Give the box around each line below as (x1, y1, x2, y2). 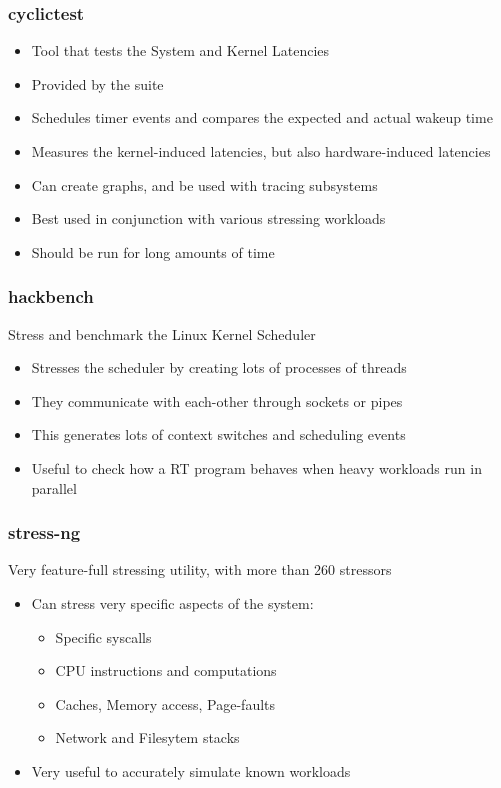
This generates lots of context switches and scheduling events (31, 424, 406, 445)
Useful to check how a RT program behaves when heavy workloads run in (31, 457, 482, 478)
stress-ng (8, 520, 81, 545)
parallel (31, 477, 77, 498)
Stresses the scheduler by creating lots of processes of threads (31, 357, 407, 378)
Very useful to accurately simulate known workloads (31, 760, 351, 781)
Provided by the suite (31, 73, 164, 94)
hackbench (8, 284, 94, 309)
